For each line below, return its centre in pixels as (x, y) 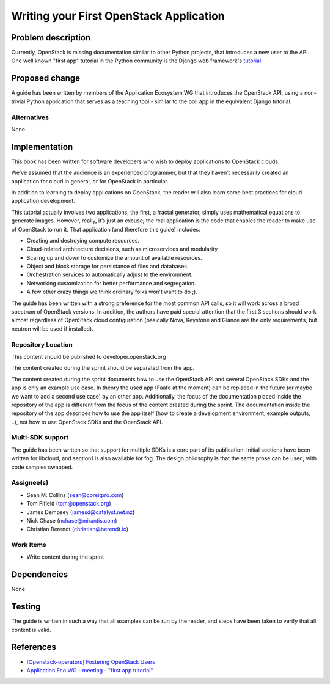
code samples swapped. (42, 467)
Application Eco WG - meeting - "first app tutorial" (90, 670)
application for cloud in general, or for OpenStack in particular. (90, 181)
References (34, 647)
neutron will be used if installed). (53, 329)
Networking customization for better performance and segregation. (111, 283)
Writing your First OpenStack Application (118, 16)
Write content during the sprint (65, 557)
